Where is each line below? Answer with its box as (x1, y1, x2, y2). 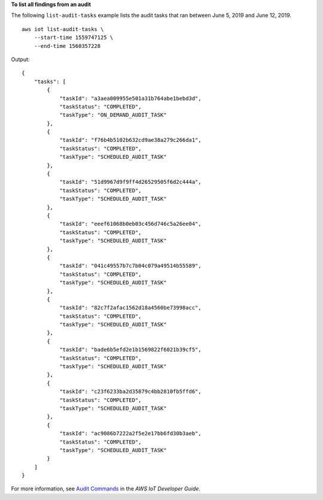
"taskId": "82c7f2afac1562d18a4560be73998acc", (59, 304, 202, 311)
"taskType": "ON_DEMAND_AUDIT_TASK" (59, 111, 167, 119)
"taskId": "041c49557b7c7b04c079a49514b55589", (59, 262, 202, 269)
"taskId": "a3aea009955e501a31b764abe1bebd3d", (59, 95, 202, 102)
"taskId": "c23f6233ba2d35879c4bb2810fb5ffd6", (59, 388, 202, 395)
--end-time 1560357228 (33, 43, 101, 49)
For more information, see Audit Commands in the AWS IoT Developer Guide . (11, 485, 200, 492)
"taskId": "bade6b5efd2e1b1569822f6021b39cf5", (59, 346, 202, 353)
